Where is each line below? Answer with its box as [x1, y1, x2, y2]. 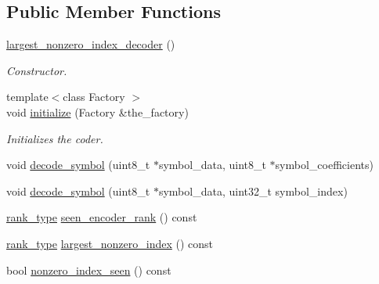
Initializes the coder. [6, 130, 103, 146]
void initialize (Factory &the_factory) [6, 103, 189, 120]
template [6, 88, 49, 105]
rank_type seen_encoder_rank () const [6, 209, 197, 225]
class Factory [63, 88, 125, 105]
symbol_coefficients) [275, 156, 374, 173]
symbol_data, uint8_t [158, 156, 266, 173]
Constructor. [6, 62, 67, 78]
